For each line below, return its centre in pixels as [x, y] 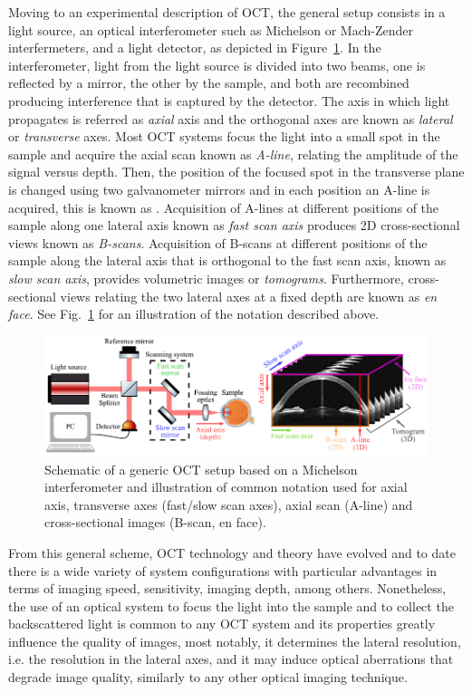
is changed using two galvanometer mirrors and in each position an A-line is [219, 189]
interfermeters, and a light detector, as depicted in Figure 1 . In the [195, 48]
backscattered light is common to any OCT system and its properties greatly [222, 624]
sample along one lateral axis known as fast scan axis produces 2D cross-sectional [234, 225]
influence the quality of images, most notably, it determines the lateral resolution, [235, 641]
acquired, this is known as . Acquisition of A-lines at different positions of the [224, 207]
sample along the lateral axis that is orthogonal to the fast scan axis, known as [227, 260]
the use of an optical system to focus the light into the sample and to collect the [231, 605]
